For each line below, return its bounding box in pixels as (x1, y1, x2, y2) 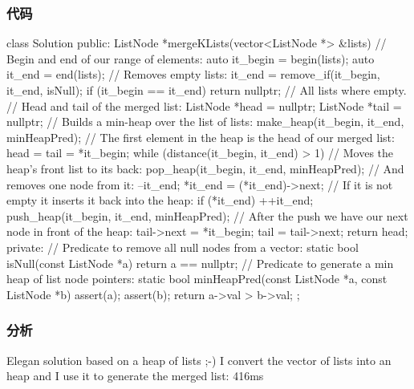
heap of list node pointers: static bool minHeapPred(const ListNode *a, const (6, 270, 388, 287)
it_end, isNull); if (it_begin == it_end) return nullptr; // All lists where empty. (6, 82, 407, 98)
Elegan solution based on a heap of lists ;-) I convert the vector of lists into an (6, 351, 392, 368)
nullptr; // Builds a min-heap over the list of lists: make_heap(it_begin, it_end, (6, 113, 404, 130)
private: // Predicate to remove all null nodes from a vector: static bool (6, 238, 359, 255)
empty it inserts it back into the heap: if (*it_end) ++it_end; (6, 192, 314, 209)
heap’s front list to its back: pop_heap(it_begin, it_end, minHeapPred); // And (6, 160, 404, 176)
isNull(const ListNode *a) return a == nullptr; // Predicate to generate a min (6, 254, 394, 271)
